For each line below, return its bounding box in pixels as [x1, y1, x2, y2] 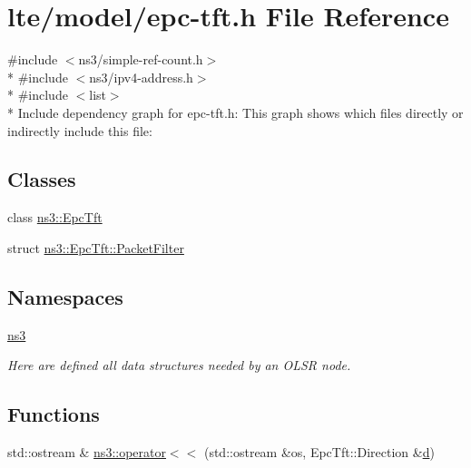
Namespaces [7, 282, 123, 310]
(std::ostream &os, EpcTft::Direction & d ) [203, 443, 435, 462]
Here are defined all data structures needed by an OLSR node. [7, 356, 351, 375]
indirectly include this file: [7, 121, 152, 140]
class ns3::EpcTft [7, 208, 103, 227]
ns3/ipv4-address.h [89, 67, 193, 86]
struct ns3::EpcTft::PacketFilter [7, 238, 184, 257]
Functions [7, 400, 100, 428]
